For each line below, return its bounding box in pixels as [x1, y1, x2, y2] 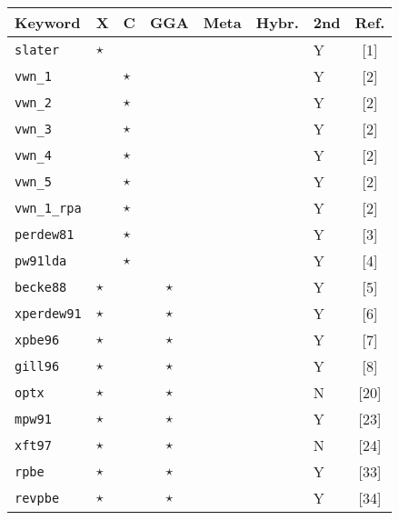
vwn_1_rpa [15, 200, 82, 215]
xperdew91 [15, 305, 82, 321]
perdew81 [15, 226, 75, 242]
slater [15, 42, 60, 57]
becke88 [15, 279, 67, 295]
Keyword [15, 12, 81, 33]
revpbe [15, 490, 60, 505]
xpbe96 [15, 332, 60, 347]
